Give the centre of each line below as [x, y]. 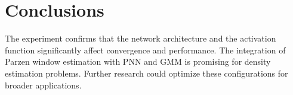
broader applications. [43, 85]
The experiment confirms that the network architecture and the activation [141, 38]
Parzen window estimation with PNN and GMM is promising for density [138, 61]
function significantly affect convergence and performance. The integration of [145, 50]
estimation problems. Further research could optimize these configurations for [146, 73]
